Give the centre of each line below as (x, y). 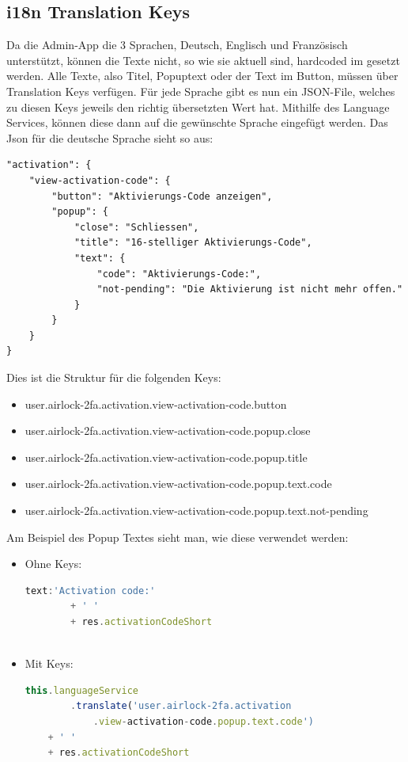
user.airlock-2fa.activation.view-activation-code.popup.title (166, 457)
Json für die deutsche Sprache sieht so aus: (110, 137)
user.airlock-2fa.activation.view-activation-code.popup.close (168, 431)
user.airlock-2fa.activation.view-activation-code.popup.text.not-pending (196, 511)
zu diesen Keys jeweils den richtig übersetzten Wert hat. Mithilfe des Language (198, 107)
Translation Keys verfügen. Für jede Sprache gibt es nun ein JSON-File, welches (201, 91)
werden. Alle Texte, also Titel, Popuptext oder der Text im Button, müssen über (202, 76)
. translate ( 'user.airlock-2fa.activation (181, 706)
